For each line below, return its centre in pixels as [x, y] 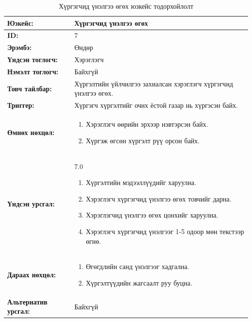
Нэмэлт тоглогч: [33, 71]
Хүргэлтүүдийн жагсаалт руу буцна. [139, 282]
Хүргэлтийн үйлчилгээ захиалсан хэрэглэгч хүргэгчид [154, 83]
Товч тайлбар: [30, 88]
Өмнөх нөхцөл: [31, 132]
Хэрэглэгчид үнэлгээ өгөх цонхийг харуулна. [152, 215]
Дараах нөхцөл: [32, 275]
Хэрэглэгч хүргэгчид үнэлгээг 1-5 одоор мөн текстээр [165, 231]
